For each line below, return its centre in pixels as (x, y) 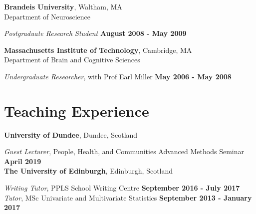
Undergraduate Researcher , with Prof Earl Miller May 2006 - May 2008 (118, 76)
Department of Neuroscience (47, 16)
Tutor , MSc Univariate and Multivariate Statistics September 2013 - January (128, 197)
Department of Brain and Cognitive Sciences (72, 60)
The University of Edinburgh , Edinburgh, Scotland (89, 171)
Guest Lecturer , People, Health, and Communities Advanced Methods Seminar (124, 151)
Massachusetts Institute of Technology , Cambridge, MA (98, 50)
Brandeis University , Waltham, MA (63, 6)
